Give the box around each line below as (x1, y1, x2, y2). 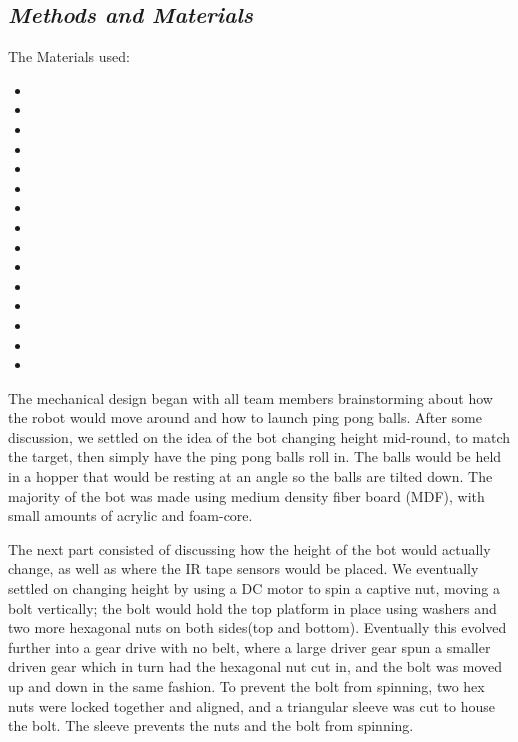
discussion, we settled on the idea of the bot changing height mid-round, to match (8, 426, 511, 447)
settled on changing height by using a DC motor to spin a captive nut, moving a (8, 578, 501, 599)
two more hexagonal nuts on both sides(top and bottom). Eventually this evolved (8, 617, 507, 638)
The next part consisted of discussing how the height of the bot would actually (8, 538, 491, 559)
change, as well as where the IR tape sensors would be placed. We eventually (8, 558, 479, 579)
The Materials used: (8, 46, 130, 67)
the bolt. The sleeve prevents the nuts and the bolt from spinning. (8, 715, 414, 736)
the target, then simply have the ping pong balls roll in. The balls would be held (8, 446, 502, 467)
